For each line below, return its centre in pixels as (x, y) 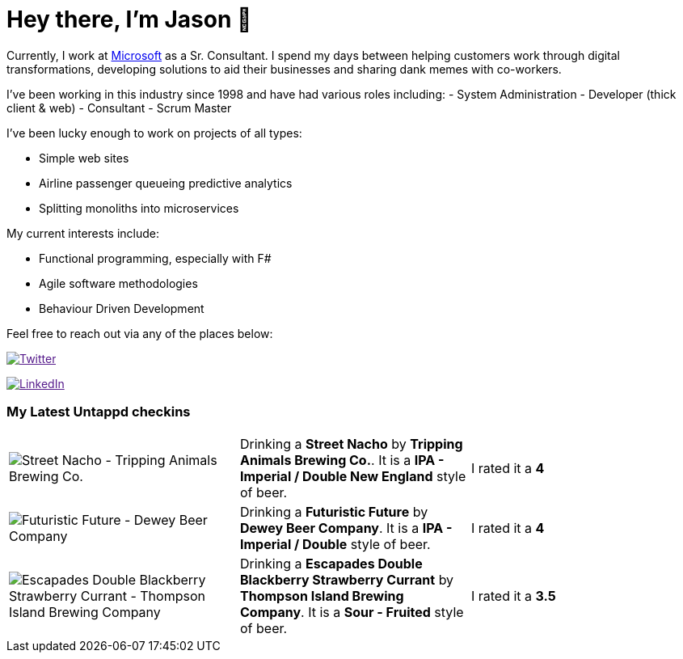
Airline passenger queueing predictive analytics (166, 183)
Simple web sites (84, 158)
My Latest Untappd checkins (99, 412)
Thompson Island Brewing (322, 596)
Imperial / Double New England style (353, 476)
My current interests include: (83, 233)
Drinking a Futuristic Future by (334, 511)
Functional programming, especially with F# (155, 258)
